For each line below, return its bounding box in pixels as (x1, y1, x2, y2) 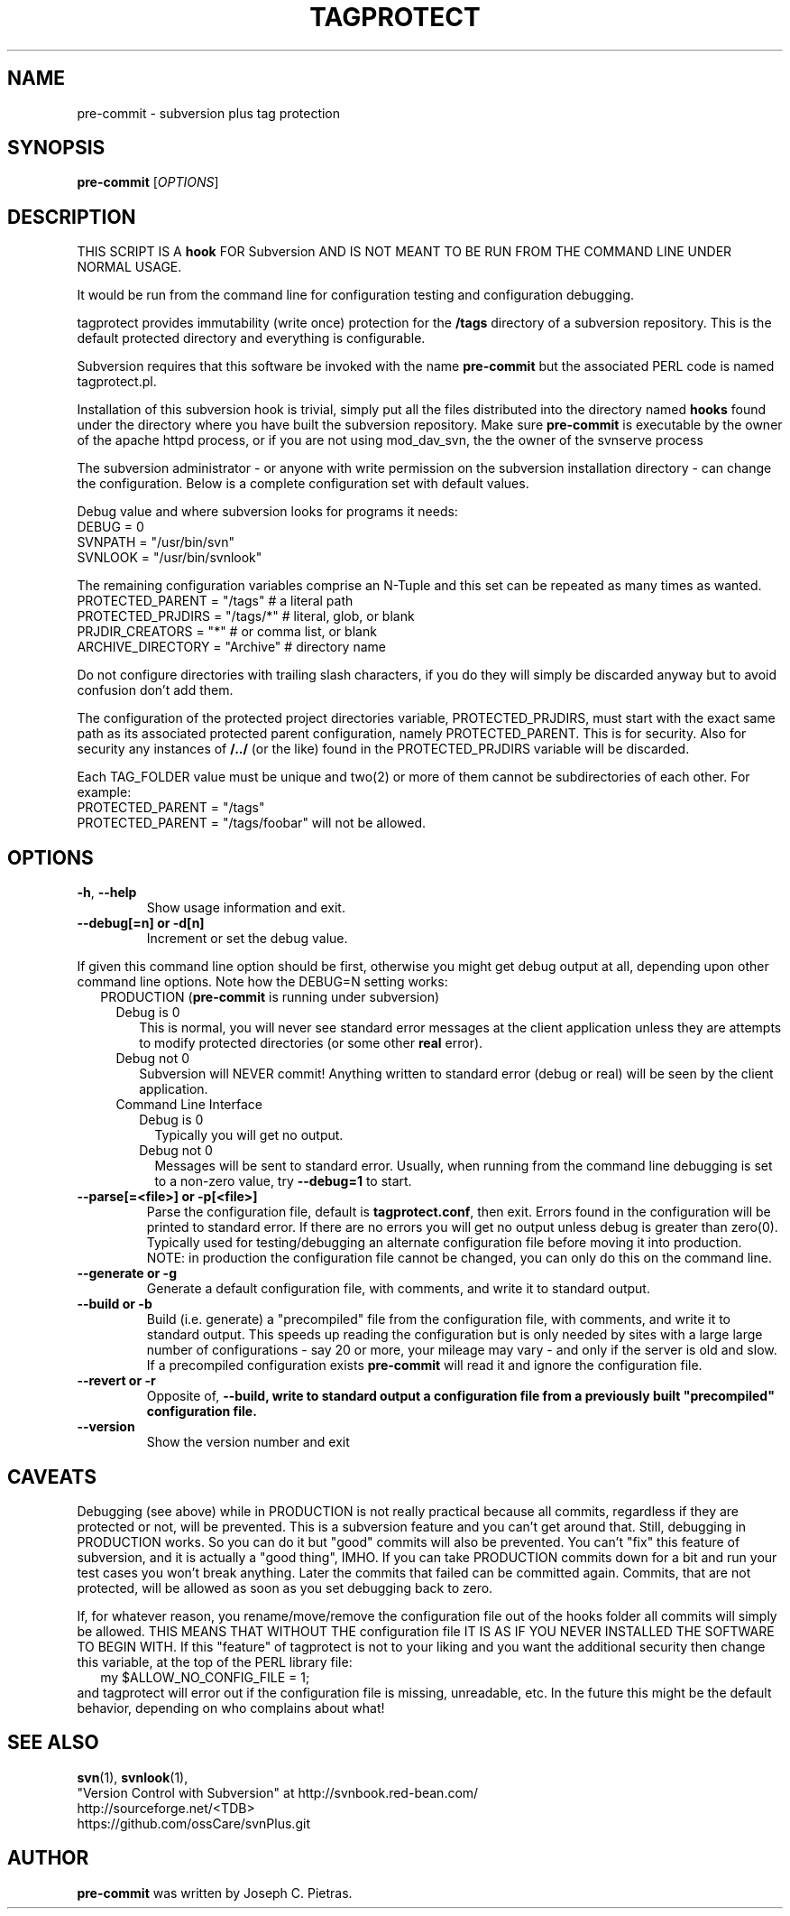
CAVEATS (7, 1465, 96, 1488)
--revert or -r (77, 1373, 156, 1389)
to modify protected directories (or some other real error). (139, 1035, 483, 1051)
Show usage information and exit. (146, 900, 345, 916)
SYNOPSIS (7, 136, 106, 160)
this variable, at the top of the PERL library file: (77, 1653, 353, 1670)
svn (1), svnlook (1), (77, 1769, 188, 1785)
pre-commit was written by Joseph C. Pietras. (77, 1884, 353, 1901)
